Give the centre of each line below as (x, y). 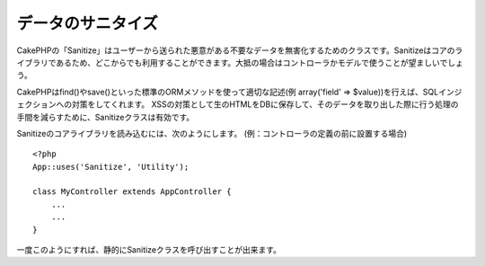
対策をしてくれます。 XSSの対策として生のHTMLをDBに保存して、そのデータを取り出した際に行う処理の (265, 104)
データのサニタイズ (88, 23)
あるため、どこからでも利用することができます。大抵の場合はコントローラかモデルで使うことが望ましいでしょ (260, 62)
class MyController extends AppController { (132, 192)
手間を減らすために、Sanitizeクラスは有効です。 (106, 117)
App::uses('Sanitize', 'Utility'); (111, 167)
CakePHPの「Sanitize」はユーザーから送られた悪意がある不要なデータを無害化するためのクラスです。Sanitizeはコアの (236, 50)
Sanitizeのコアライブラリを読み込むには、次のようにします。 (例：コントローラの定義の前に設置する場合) (212, 133)
